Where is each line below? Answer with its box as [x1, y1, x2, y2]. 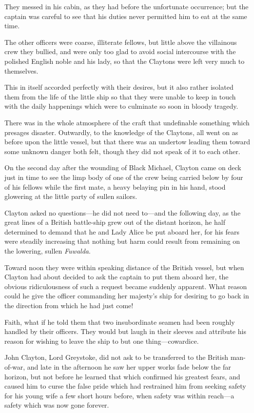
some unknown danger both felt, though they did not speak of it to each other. [4, 146, 240, 156]
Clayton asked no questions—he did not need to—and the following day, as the [4, 207, 241, 217]
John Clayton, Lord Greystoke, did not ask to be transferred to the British [4, 352, 228, 362]
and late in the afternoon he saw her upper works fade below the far [27, 362, 231, 372]
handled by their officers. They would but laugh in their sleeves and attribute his [4, 326, 246, 336]
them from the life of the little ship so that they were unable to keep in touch [4, 91, 236, 101]
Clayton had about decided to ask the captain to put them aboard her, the [4, 272, 229, 282]
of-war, [4, 362, 25, 372]
